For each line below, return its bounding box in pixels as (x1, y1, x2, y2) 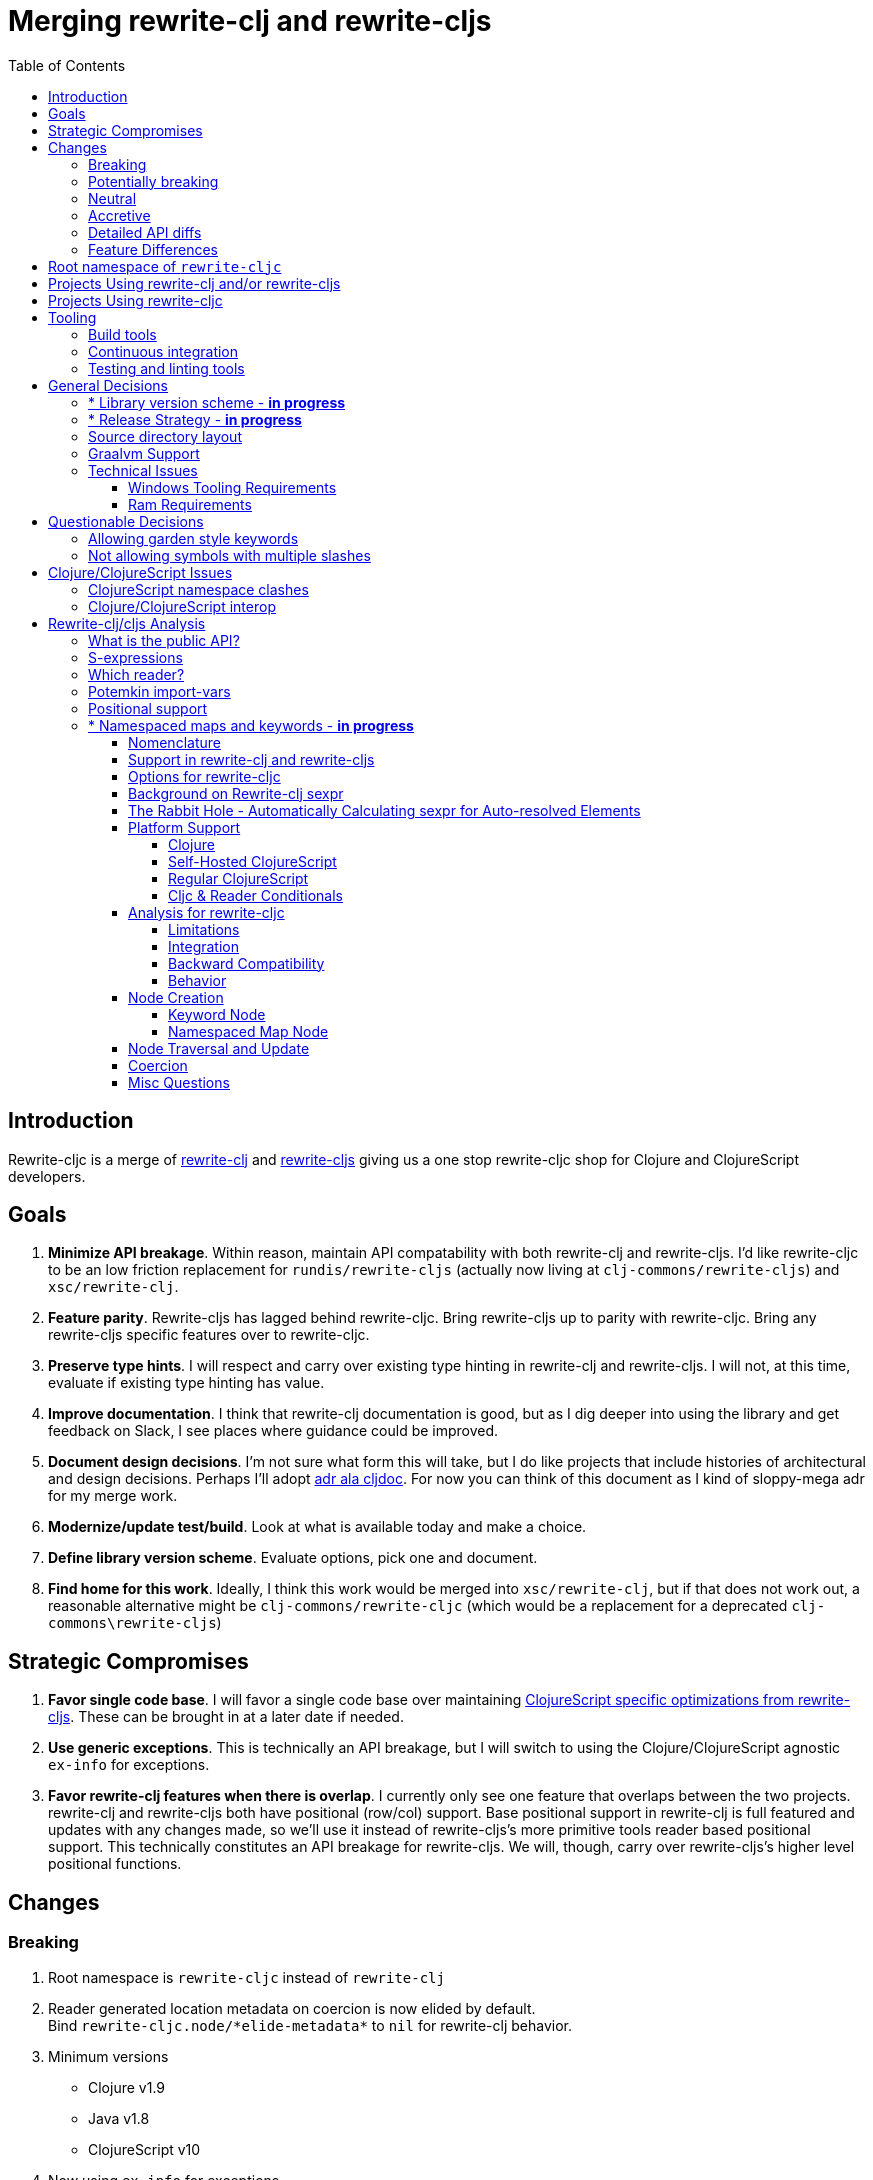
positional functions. (48, 1855, 182, 1873)
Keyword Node (168, 1005, 266, 1023)
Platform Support (128, 818, 241, 836)
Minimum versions (48, 2047, 169, 2065)
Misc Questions (128, 1073, 230, 1091)
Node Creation (128, 988, 224, 1006)
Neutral (88, 189, 137, 207)
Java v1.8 (88, 2109, 150, 2127)
